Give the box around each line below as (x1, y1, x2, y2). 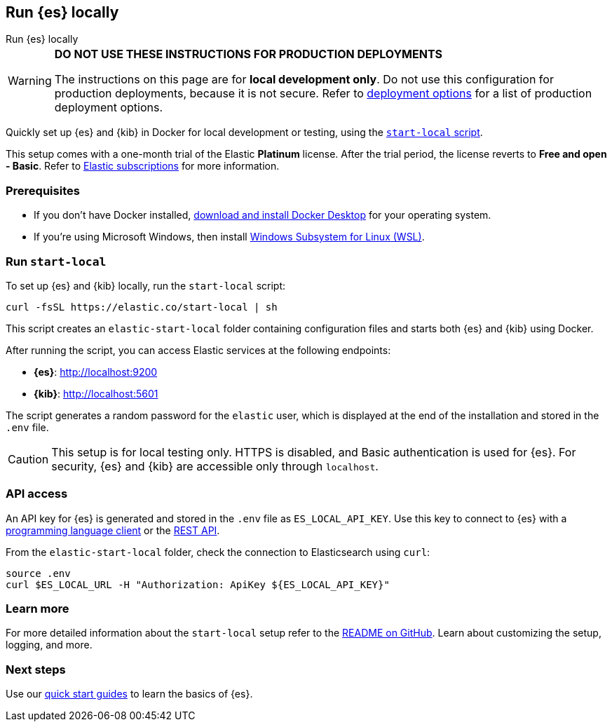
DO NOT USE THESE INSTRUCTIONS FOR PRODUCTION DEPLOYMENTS (54, 47, 443, 62)
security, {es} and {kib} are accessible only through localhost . (51, 458, 379, 473)
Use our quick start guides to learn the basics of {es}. (6, 688, 253, 700)
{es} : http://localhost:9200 (34, 365, 158, 378)
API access (6, 487, 68, 501)
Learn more (6, 602, 69, 616)
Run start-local (6, 254, 107, 269)
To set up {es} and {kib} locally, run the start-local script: (6, 279, 286, 292)
